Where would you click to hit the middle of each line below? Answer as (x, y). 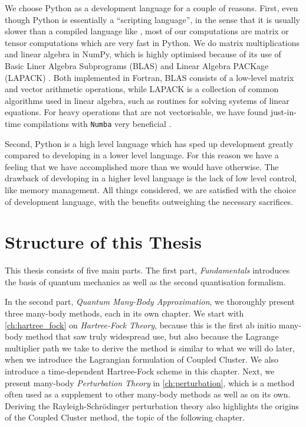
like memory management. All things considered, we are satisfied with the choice (150, 189)
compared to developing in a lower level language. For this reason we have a (142, 155)
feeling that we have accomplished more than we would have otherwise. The (142, 166)
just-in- (283, 112)
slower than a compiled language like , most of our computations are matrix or (147, 31)
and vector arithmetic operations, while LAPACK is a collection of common (142, 89)
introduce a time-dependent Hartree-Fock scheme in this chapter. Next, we (140, 371)
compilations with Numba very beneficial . (97, 123)
